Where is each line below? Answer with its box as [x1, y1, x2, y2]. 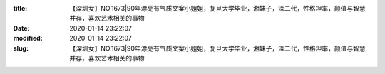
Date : [13, 23, 30, 32]
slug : [13, 43, 29, 53]
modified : [13, 34, 43, 43]
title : [13, 4, 28, 12]
